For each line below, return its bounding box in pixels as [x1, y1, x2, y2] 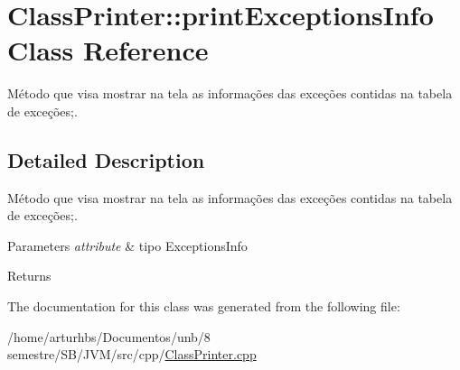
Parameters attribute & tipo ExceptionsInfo [7, 236, 248, 254]
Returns [7, 266, 52, 285]
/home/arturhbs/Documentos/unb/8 [7, 327, 211, 346]
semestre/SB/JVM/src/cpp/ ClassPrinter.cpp [7, 345, 257, 364]
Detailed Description [7, 145, 205, 173]
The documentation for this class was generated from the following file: [7, 297, 400, 316]
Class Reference [7, 32, 209, 69]
